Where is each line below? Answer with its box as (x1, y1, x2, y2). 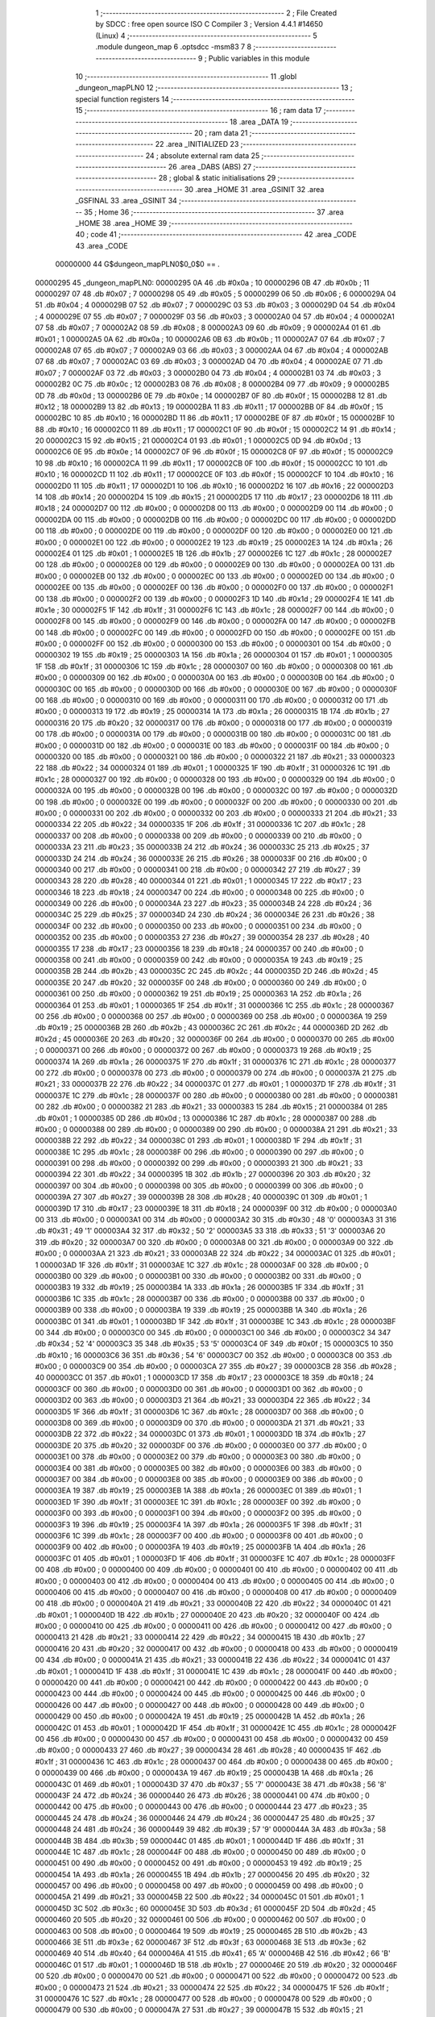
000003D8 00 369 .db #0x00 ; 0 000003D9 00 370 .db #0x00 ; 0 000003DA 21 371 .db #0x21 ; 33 (35, 1418, 365, 1428)
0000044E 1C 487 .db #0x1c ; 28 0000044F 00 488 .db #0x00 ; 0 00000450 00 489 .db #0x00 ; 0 (35, 1847, 367, 1856)
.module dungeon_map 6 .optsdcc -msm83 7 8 (95, 42, 252, 52)
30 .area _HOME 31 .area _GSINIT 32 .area (184, 184, 325, 194)
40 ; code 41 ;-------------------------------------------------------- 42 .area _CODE (75, 230, 358, 240)
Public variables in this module (208, 53, 310, 63)
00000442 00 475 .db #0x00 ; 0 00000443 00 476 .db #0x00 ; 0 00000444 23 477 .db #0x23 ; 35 (35, 1802, 368, 1811)
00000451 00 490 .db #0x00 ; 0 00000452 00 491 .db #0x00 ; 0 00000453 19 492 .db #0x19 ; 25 (35, 1858, 362, 1868)
